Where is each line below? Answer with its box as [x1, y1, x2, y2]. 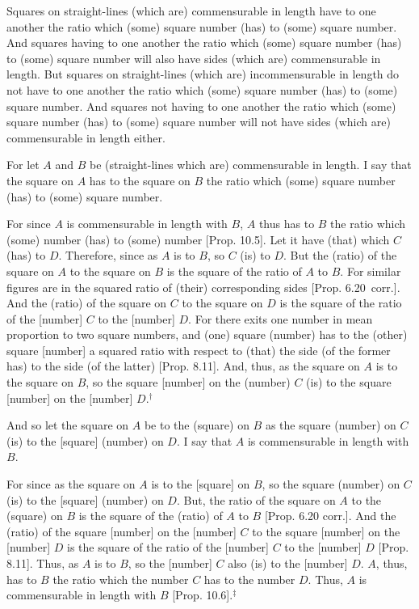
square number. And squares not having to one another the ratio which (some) [6, 97, 396, 114]
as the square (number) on [265, 417, 396, 433]
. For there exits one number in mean [188, 310, 373, 327]
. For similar [340, 262, 401, 279]
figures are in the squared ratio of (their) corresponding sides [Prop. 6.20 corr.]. [6, 278, 400, 295]
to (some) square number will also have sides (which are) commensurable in [6, 49, 381, 66]
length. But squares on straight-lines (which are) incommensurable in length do [6, 66, 400, 82]
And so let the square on [6, 417, 129, 433]
